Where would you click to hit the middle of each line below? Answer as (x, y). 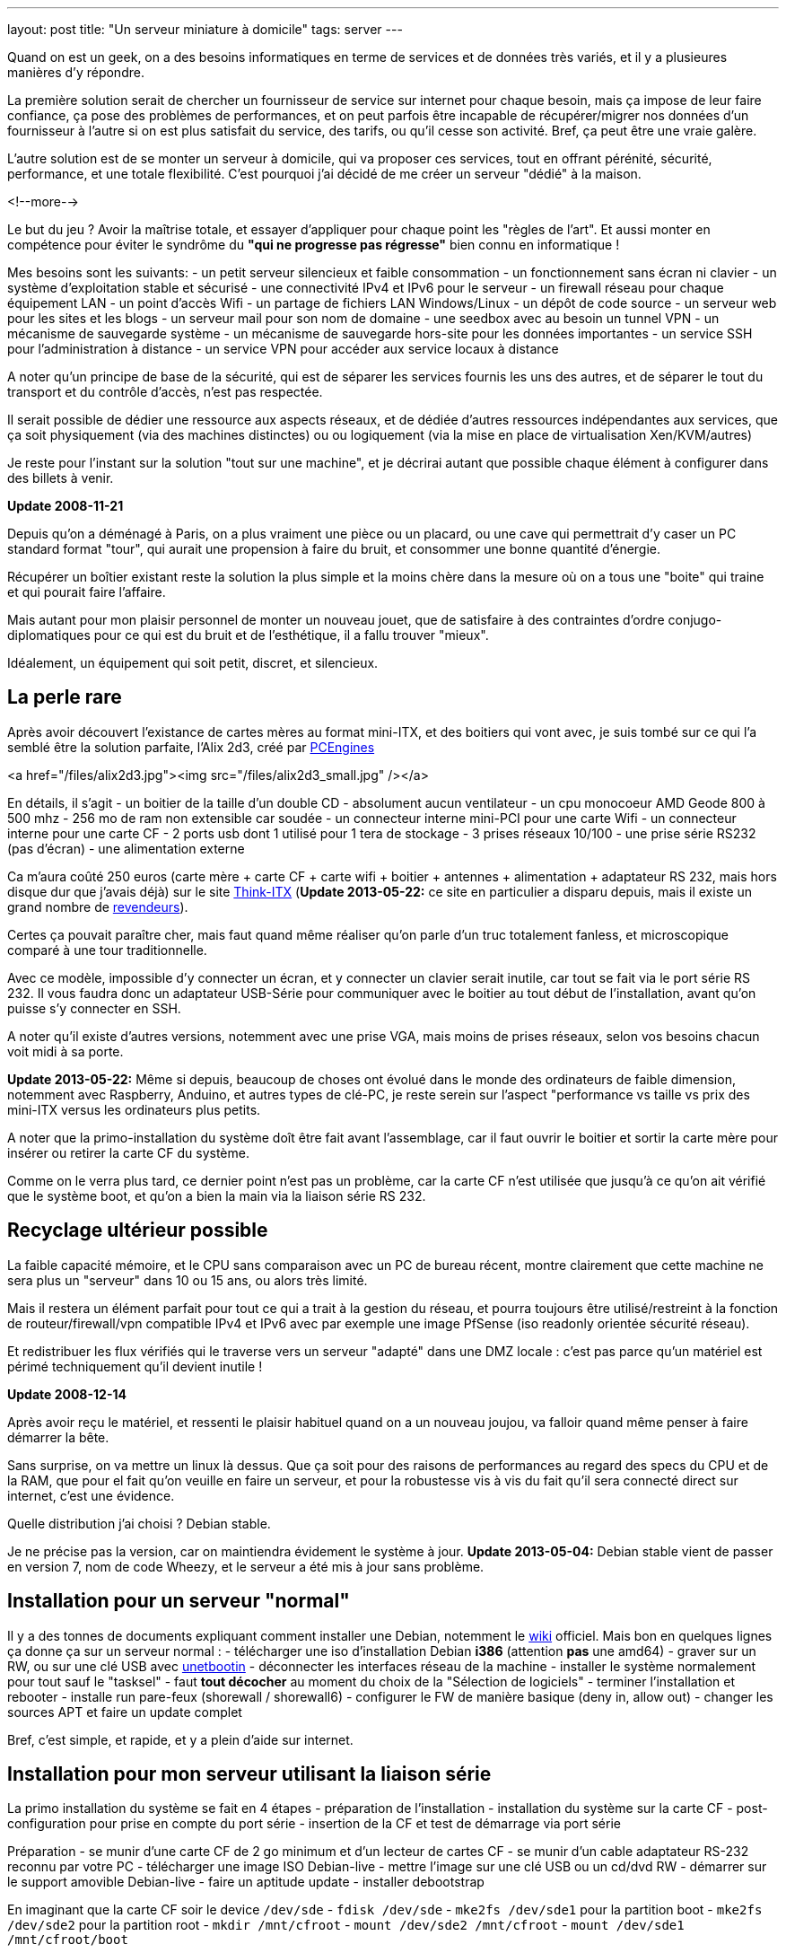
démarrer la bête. (58, 1437)
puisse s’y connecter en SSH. (94, 1008)
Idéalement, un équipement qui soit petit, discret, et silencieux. (193, 663)
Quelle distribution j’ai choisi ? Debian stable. (139, 1523)
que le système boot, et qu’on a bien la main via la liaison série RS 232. (217, 1195)
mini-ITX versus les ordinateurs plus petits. (134, 1109)
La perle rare (65, 697)
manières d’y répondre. (76, 72)
